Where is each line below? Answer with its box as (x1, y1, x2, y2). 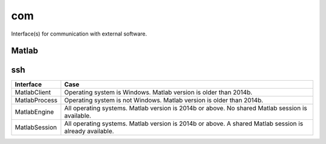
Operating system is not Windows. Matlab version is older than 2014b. (64, 96, 264, 105)
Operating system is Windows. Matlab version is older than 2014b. (64, 88, 253, 96)
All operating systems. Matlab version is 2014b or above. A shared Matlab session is (64, 119, 304, 128)
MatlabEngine (14, 108, 54, 116)
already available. (64, 127, 114, 136)
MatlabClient (14, 88, 51, 96)
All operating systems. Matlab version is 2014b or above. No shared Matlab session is (64, 104, 307, 113)
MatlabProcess (14, 96, 57, 105)
